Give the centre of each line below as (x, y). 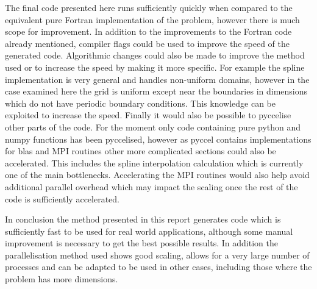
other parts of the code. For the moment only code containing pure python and (153, 127)
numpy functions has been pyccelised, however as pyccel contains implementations (158, 139)
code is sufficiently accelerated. (62, 198)
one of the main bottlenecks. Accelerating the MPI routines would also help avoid (157, 175)
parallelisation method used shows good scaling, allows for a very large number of (157, 255)
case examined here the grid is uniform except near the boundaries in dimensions (156, 91)
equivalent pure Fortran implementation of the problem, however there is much (152, 19)
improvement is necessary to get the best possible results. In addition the (141, 243)
